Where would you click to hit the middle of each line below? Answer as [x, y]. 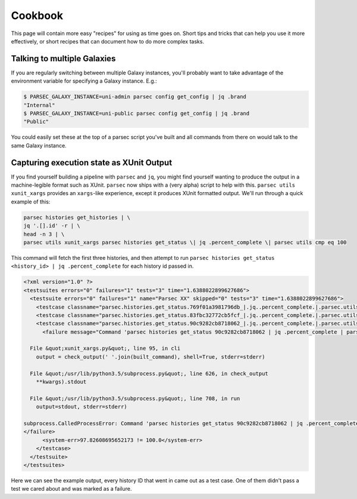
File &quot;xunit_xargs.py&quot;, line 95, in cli [105, 349]
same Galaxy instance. [39, 145]
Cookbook [37, 15]
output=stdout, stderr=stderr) [82, 407]
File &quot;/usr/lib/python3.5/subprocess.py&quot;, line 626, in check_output [149, 374]
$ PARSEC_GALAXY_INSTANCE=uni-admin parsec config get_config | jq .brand [135, 97]
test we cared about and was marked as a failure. [71, 489]
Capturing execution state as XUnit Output [92, 163]
